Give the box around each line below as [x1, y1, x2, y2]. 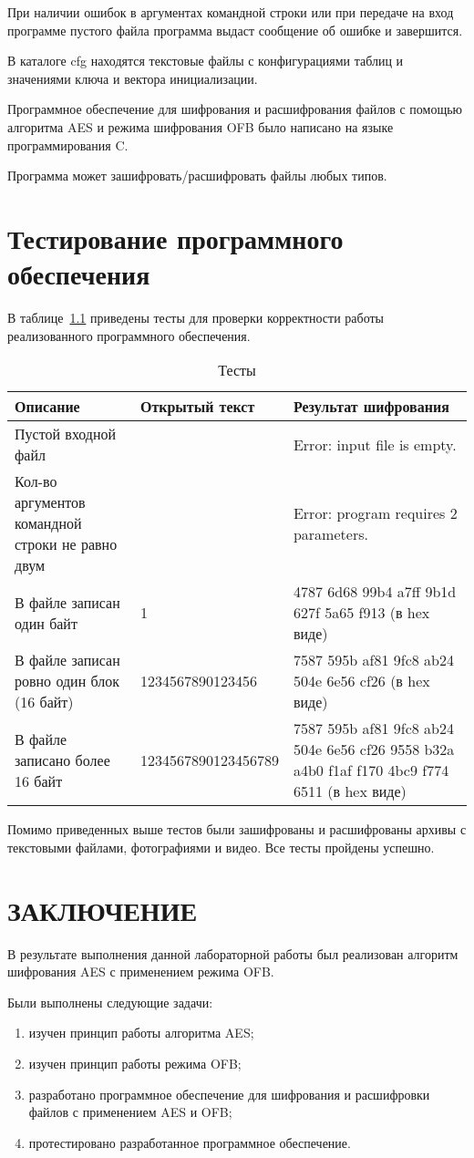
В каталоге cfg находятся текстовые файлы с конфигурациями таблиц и [7, 51, 404, 70]
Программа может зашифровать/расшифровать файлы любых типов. [7, 166, 387, 185]
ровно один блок [15, 670, 120, 692]
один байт [15, 612, 77, 634]
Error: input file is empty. [293, 433, 457, 455]
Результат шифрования [293, 396, 449, 418]
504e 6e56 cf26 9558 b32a [293, 739, 455, 760]
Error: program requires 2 [293, 501, 458, 523]
